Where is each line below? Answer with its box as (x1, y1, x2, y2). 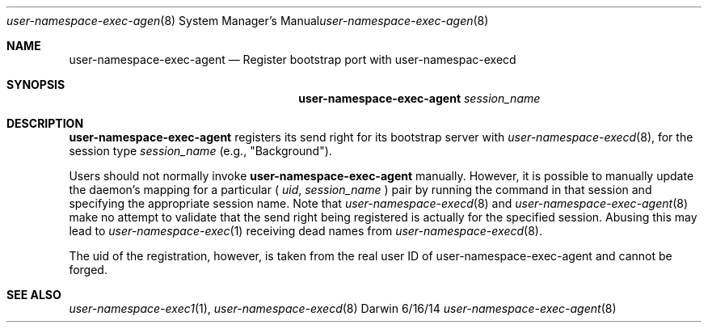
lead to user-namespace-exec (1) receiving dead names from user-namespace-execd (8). (69, 224, 542, 238)
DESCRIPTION (6, 116, 84, 130)
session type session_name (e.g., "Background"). (69, 144, 332, 158)
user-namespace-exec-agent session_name (298, 91, 541, 105)
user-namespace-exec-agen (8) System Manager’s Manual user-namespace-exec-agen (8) (6, 14, 489, 27)
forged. (69, 263, 107, 276)
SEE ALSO (6, 288, 61, 302)
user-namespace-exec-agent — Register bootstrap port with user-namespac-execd (69, 53, 516, 66)
